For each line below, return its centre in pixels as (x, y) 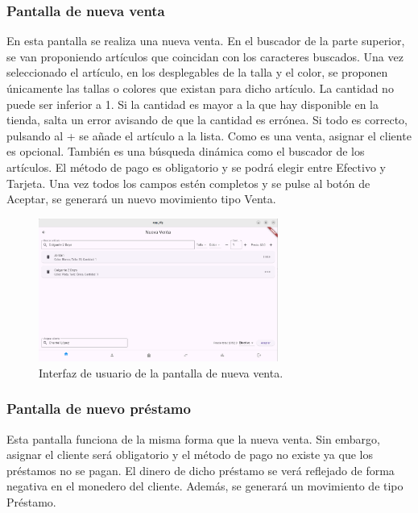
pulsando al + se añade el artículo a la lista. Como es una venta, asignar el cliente (209, 135)
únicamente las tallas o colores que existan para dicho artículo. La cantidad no (200, 88)
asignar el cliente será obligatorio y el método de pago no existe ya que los (190, 455)
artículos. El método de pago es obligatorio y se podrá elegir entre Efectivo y (196, 167)
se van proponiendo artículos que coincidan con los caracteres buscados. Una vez (205, 56)
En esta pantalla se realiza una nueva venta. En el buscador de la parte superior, (206, 41)
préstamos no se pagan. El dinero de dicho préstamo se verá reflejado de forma (201, 470)
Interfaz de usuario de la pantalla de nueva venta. (161, 372)
